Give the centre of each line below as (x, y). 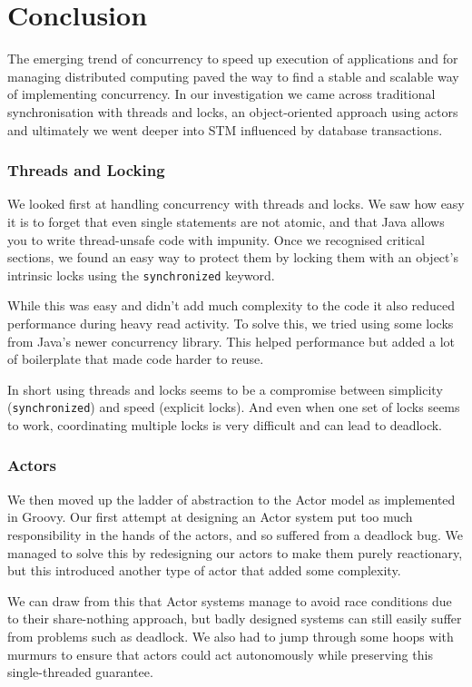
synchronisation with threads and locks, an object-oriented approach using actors (233, 111)
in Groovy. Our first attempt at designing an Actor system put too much (210, 517)
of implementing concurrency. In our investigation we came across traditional (221, 94)
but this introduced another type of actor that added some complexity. (204, 570)
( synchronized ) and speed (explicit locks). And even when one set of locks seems (234, 407)
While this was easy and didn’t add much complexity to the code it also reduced (231, 305)
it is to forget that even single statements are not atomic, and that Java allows (226, 221)
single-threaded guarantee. (80, 672)
